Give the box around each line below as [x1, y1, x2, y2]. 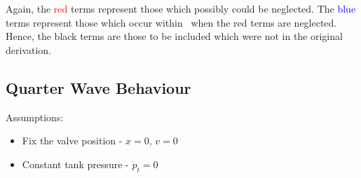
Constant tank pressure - [22, 156, 129, 171]
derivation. [6, 42, 52, 57]
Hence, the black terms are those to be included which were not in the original [6, 29, 343, 43]
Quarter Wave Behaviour [6, 76, 191, 98]
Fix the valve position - [22, 133, 123, 148]
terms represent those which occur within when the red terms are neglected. [6, 15, 337, 29]
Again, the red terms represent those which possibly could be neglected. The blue [6, 1, 356, 15]
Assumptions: [6, 109, 64, 124]
